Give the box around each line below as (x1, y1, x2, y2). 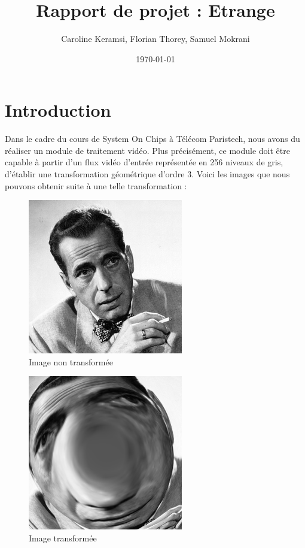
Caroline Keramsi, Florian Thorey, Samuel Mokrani (61, 32, 250, 45)
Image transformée (29, 532, 97, 544)
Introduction (5, 98, 111, 122)
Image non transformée (29, 355, 113, 368)
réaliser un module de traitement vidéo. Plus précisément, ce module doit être (5, 144, 290, 156)
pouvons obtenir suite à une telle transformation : (5, 179, 187, 192)
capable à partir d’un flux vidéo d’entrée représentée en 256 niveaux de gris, (5, 156, 283, 168)
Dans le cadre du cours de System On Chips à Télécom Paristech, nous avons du (5, 132, 300, 145)
